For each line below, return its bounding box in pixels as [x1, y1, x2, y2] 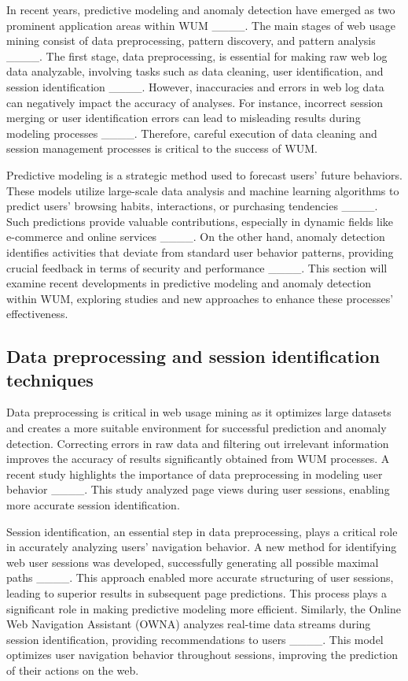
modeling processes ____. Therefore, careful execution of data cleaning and [6, 124, 377, 141]
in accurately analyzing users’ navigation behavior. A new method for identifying [6, 539, 397, 555]
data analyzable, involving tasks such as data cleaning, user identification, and [6, 63, 384, 80]
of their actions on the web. [6, 661, 139, 678]
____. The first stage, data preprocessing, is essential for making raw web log [6, 47, 388, 64]
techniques [6, 367, 94, 391]
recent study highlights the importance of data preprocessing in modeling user [6, 465, 383, 482]
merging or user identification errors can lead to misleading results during [6, 109, 361, 126]
